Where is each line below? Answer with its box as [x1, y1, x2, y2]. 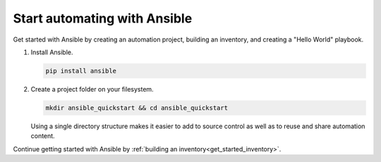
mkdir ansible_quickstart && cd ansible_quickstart [45, 104, 229, 112]
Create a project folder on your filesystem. [30, 85, 155, 93]
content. [30, 132, 56, 140]
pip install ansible [45, 67, 116, 75]
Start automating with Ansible [13, 11, 193, 26]
